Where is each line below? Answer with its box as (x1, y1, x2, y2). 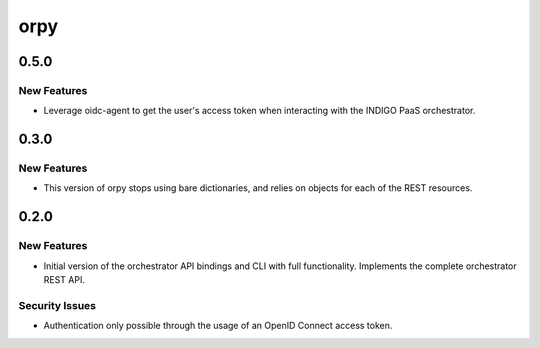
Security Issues (18, 298, 97, 312)
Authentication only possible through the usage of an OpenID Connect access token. (43, 320, 393, 332)
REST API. (43, 274, 85, 286)
